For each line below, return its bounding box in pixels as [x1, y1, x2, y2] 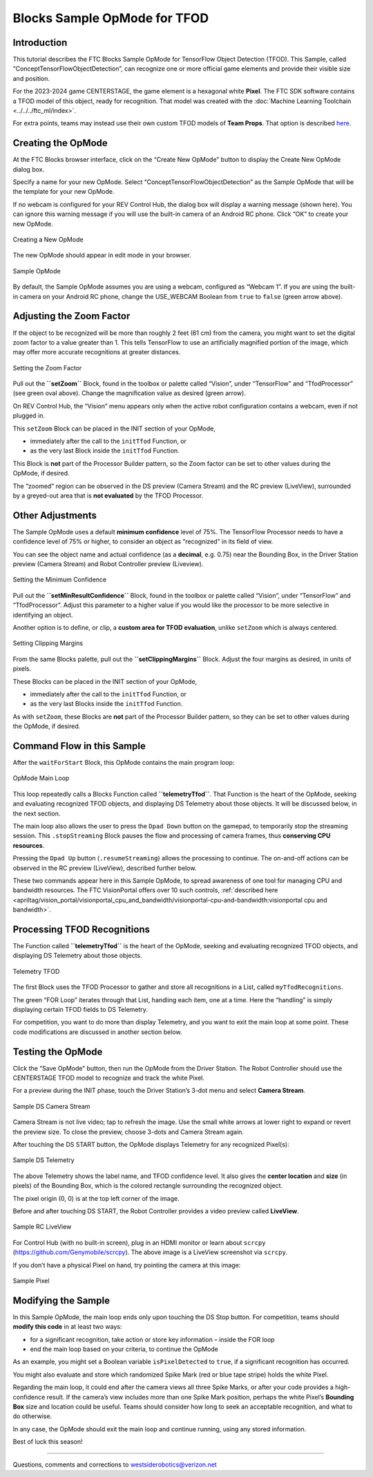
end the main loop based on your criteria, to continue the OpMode [30, 1345, 219, 1353]
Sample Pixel [12, 1276, 50, 1285]
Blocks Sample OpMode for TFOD [12, 10, 209, 26]
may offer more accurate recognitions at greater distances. [12, 348, 181, 356]
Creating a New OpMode [12, 235, 84, 244]
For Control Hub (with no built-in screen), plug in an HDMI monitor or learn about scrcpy [12, 1238, 266, 1247]
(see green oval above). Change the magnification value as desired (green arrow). [12, 389, 247, 397]
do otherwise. [12, 1412, 52, 1420]
